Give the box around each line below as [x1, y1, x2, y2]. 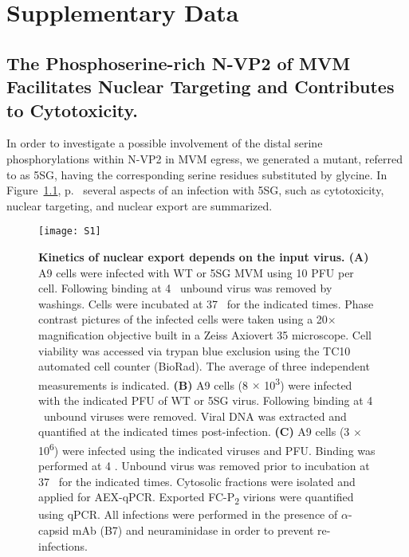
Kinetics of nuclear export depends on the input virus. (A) [38, 248, 369, 265]
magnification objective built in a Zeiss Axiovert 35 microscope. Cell [38, 326, 372, 343]
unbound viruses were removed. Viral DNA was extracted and [43, 407, 347, 424]
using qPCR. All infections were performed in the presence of [38, 506, 338, 523]
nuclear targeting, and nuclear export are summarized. [6, 197, 273, 214]
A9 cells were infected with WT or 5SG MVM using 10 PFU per [38, 264, 354, 280]
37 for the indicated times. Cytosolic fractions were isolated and [38, 473, 356, 489]
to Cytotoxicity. [6, 97, 138, 122]
